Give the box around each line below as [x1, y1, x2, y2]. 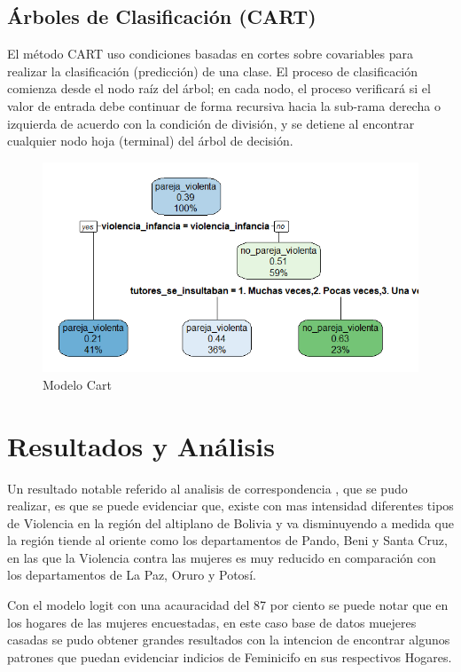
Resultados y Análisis [7, 427, 275, 463]
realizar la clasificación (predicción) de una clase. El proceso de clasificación [7, 61, 418, 80]
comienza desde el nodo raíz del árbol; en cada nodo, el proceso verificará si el [7, 79, 431, 98]
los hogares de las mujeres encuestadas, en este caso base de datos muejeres [7, 613, 417, 631]
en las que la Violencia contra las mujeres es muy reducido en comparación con [7, 548, 436, 566]
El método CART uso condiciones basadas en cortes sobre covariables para [7, 44, 413, 63]
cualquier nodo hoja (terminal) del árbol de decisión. [7, 131, 293, 150]
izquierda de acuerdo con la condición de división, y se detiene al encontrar [7, 114, 415, 132]
